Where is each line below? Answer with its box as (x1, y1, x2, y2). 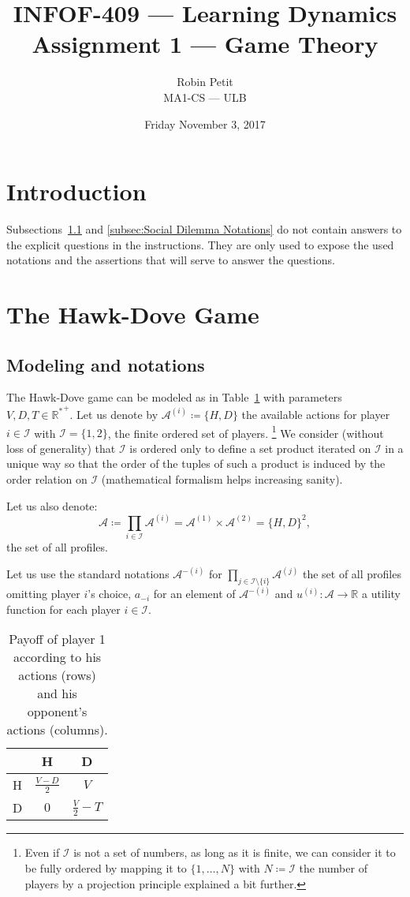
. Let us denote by (69, 406, 158, 422)
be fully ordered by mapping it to (24, 860, 187, 876)
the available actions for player (241, 406, 390, 422)
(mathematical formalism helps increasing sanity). (101, 471, 343, 488)
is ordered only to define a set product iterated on (129, 439, 371, 456)
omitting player (6, 585, 80, 602)
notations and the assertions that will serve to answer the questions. (6, 252, 335, 268)
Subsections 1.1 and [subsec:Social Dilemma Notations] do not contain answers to (6, 221, 402, 237)
